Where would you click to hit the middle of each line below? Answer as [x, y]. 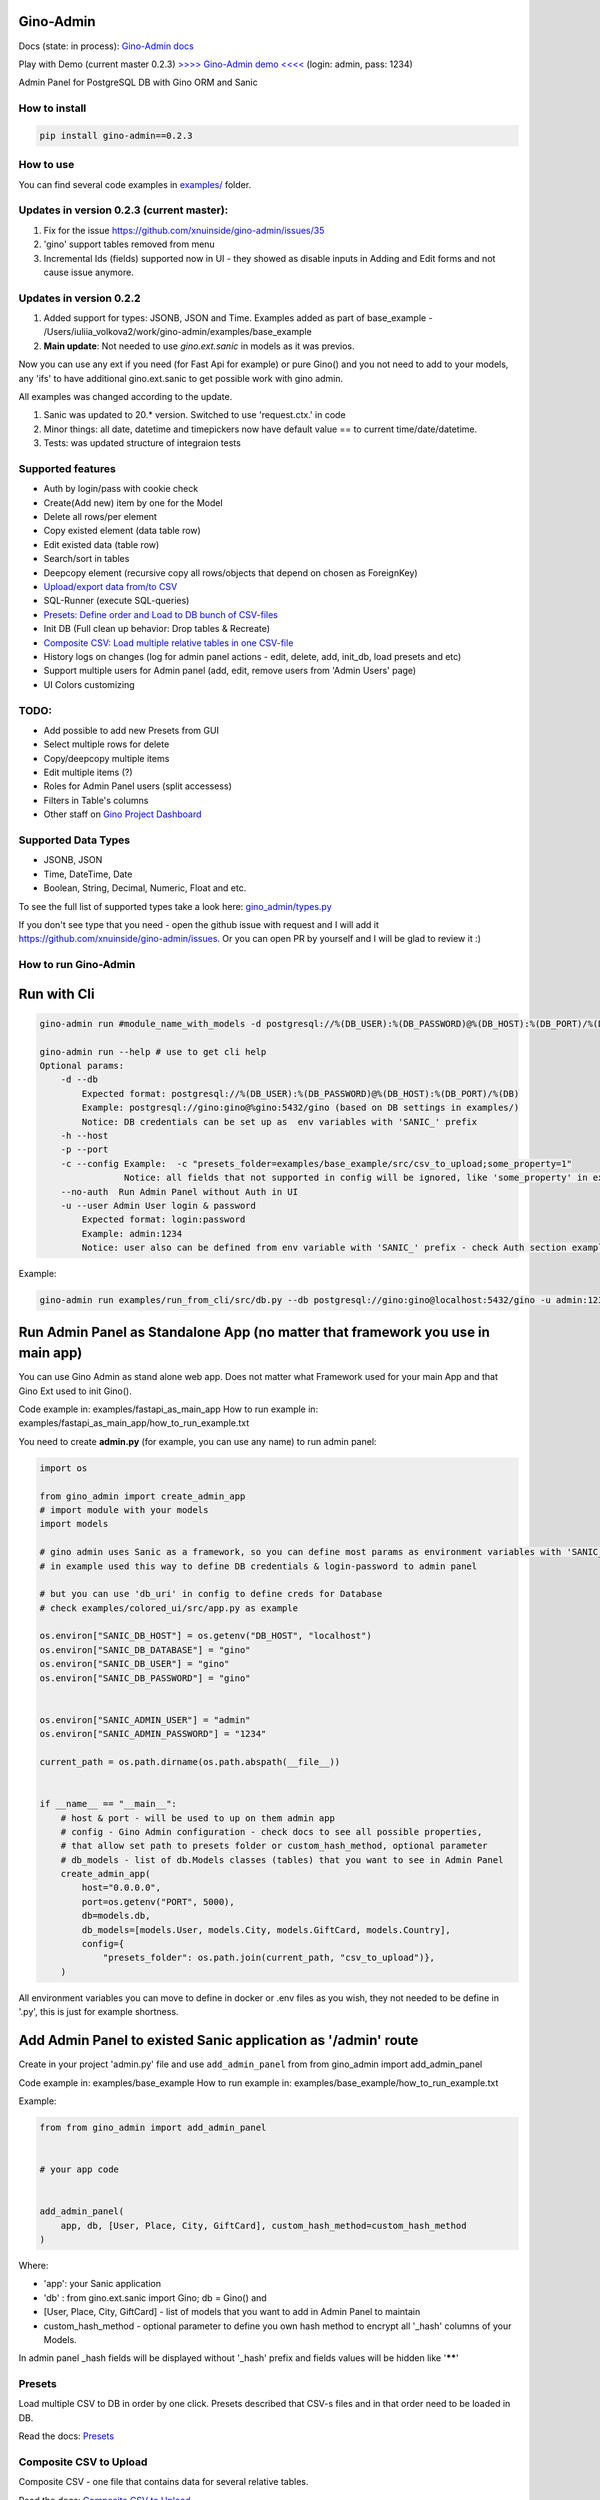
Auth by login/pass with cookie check [121, 489]
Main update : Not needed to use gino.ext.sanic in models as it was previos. [199, 346]
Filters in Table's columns [96, 800]
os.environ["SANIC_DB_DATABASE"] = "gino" [145, 1649]
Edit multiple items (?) [88, 772]
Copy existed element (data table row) [122, 531]
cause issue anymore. [88, 272]
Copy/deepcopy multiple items [106, 758]
